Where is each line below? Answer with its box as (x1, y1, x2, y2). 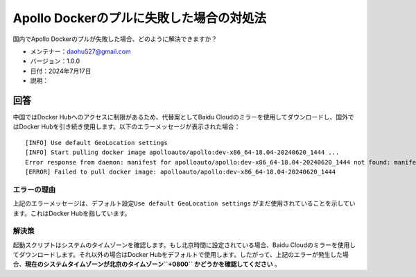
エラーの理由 (12, 185, 56, 194)
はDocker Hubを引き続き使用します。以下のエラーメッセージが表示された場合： (12, 122, 241, 131)
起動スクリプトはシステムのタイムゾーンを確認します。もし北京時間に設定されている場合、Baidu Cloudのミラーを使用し (12, 240, 356, 249)
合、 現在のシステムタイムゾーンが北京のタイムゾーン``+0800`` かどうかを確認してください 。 (12, 260, 281, 269)
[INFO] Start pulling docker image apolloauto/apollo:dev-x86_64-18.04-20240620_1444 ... (25, 149, 340, 156)
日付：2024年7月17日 (30, 67, 92, 75)
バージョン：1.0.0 (30, 57, 80, 65)
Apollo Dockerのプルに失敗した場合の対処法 (12, 10, 267, 26)
